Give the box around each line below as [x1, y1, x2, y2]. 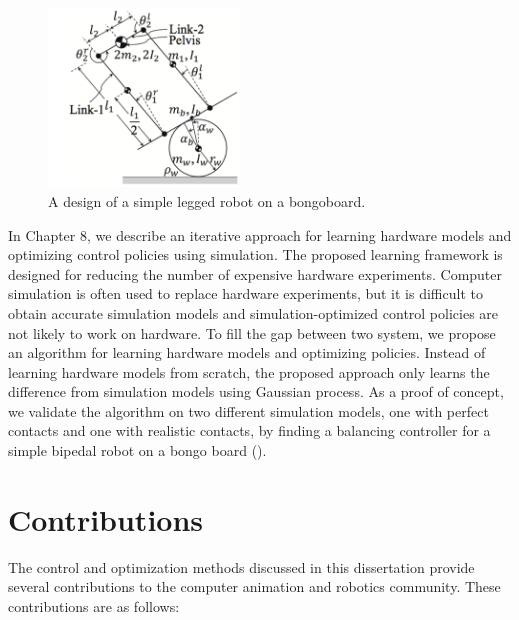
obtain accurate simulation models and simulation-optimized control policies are [8, 302, 499, 323]
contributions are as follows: [8, 595, 180, 616]
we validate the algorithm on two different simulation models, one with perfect [8, 400, 489, 421]
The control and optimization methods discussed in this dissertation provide [8, 556, 475, 577]
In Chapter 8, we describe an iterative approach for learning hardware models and [8, 224, 512, 245]
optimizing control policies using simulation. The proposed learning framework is [8, 244, 503, 265]
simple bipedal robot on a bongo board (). [8, 440, 267, 461]
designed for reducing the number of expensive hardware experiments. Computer [8, 263, 503, 284]
